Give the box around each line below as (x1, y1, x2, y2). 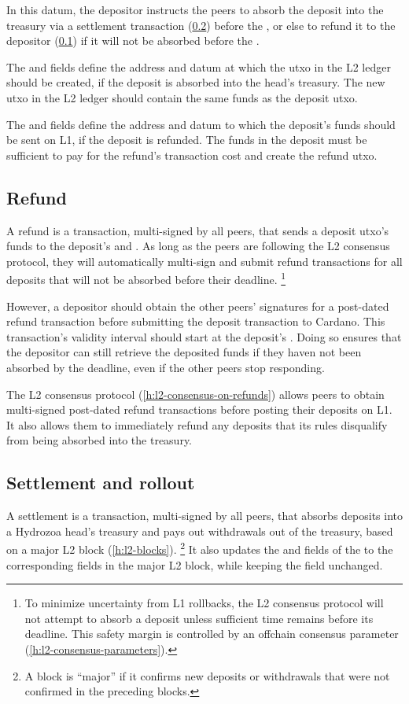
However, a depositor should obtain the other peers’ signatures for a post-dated (6, 297, 389, 314)
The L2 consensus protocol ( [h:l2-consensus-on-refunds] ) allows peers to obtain (6, 385, 385, 402)
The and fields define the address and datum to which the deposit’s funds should (6, 116, 396, 132)
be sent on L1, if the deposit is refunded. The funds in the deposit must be (6, 131, 367, 148)
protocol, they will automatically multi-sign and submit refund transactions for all (6, 252, 403, 269)
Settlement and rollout (6, 470, 195, 495)
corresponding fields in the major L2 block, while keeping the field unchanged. (6, 556, 383, 573)
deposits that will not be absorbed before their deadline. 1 (6, 269, 286, 287)
